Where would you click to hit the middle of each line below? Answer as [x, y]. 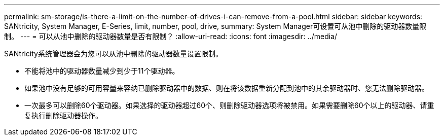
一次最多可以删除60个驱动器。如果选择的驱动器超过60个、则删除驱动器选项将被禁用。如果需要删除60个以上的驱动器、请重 [229, 105]
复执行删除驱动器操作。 [63, 115]
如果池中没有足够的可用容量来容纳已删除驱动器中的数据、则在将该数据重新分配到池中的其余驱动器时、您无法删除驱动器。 [227, 88]
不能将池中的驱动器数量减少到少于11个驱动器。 [102, 71]
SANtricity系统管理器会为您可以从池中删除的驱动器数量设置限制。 [113, 54]
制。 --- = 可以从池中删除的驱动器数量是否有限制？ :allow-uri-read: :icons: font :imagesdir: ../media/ [171, 36]
